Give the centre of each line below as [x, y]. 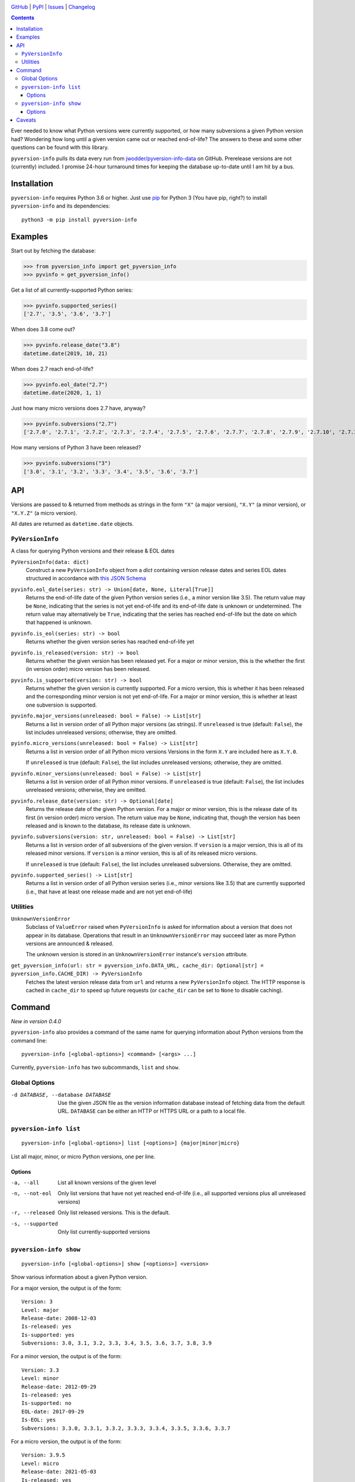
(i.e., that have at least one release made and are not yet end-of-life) [109, 892]
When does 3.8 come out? [43, 330]
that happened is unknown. [59, 622]
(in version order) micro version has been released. [88, 669]
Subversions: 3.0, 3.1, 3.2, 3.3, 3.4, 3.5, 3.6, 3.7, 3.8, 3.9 [117, 1343]
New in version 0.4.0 [36, 1021]
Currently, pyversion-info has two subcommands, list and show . [95, 1068]
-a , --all [25, 1183]
